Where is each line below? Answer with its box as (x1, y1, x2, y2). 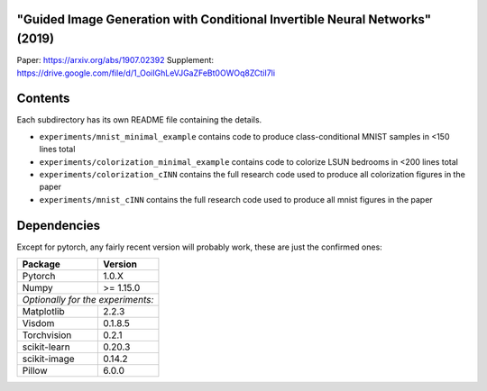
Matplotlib (22, 305, 65, 318)
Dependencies (16, 217, 101, 233)
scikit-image (22, 352, 76, 365)
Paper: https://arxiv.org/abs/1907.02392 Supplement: (16, 55, 215, 66)
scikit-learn (22, 341, 71, 353)
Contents (16, 91, 70, 106)
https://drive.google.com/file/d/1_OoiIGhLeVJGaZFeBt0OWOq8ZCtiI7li (16, 68, 275, 78)
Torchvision (22, 329, 72, 341)
